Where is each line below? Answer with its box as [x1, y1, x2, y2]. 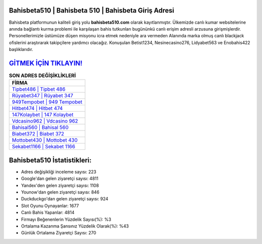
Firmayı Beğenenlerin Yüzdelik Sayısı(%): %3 [21, 216, 112, 222]
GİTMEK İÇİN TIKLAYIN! [9, 59, 82, 67]
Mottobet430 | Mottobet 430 [12, 137, 78, 144]
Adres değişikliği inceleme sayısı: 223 [21, 169, 97, 175]
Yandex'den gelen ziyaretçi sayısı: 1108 [21, 182, 99, 188]
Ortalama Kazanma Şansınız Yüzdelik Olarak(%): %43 [21, 223, 129, 229]
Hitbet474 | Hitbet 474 [12, 105, 63, 112]
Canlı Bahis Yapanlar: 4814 [21, 210, 75, 215]
